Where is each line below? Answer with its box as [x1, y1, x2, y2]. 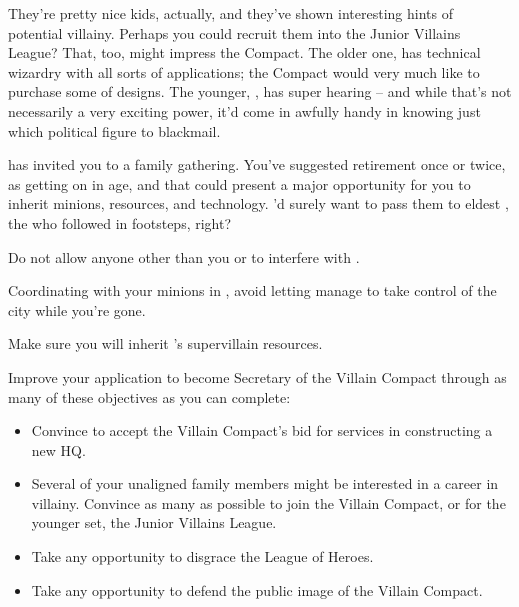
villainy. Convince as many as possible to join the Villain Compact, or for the [31, 492, 506, 513]
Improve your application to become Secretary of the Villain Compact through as [8, 366, 507, 387]
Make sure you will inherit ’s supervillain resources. [8, 333, 323, 354]
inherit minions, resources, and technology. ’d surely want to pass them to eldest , [8, 193, 509, 214]
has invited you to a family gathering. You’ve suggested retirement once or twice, [8, 154, 506, 175]
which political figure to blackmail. [8, 120, 221, 141]
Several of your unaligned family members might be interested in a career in [31, 473, 499, 494]
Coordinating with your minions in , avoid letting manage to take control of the [8, 280, 497, 301]
